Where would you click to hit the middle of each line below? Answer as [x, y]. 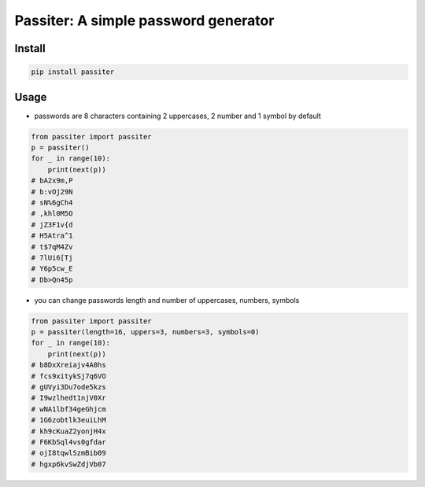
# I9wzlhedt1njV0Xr [68, 398]
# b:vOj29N [52, 192]
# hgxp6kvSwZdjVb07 [68, 464]
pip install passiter [73, 72]
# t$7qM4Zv [52, 247]
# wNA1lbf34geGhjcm [68, 409]
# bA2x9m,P [52, 181]
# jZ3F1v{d [52, 225]
